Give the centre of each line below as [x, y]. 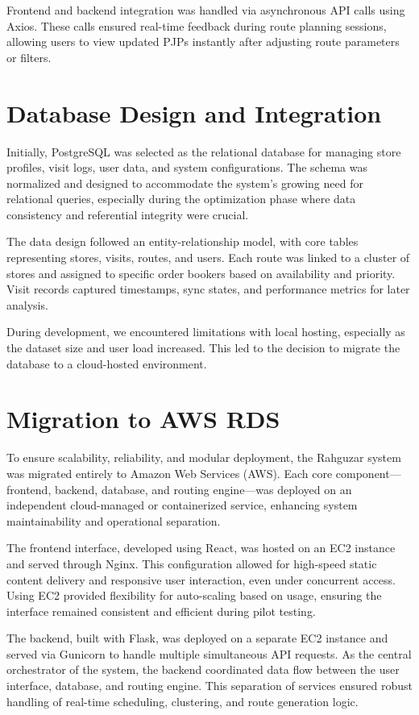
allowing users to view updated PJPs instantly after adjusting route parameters [203, 42]
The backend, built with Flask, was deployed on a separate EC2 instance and [197, 638]
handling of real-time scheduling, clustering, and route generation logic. [183, 701]
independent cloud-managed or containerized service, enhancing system [182, 505]
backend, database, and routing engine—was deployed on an [203, 489]
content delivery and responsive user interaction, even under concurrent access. [201, 579]
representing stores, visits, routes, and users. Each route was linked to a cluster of [208, 258]
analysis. [27, 304]
